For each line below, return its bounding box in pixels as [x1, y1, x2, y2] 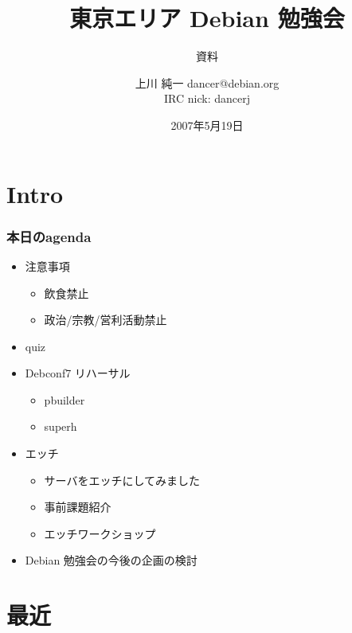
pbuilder [44, 391, 85, 408]
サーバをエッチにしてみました [44, 471, 201, 488]
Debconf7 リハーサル [25, 365, 131, 381]
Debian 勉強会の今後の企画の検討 [25, 552, 198, 569]
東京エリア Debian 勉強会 [69, 2, 345, 34]
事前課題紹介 [44, 498, 111, 515]
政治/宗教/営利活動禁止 [44, 311, 167, 328]
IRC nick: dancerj [164, 90, 250, 107]
